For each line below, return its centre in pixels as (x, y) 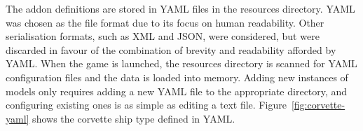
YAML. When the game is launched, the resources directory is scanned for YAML (181, 63)
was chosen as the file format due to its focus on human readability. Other (165, 22)
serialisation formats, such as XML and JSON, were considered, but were (163, 36)
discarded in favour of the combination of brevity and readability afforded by (171, 49)
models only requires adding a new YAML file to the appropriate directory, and (177, 91)
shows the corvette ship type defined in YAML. (134, 118)
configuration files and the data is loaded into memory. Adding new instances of (177, 77)
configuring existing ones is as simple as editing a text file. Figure (146, 105)
